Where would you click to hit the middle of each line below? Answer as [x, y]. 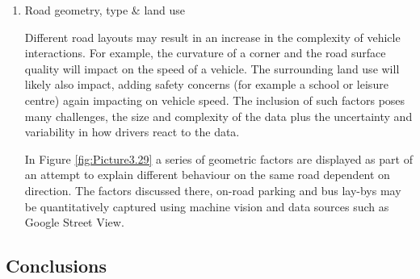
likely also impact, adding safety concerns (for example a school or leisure [206, 84]
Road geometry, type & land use [105, 10]
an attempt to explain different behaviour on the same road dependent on [207, 175]
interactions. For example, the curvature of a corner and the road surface [205, 53]
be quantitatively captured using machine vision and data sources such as [207, 206]
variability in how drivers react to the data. [132, 132]
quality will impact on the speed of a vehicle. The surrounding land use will [212, 68]
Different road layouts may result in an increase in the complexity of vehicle [212, 37]
